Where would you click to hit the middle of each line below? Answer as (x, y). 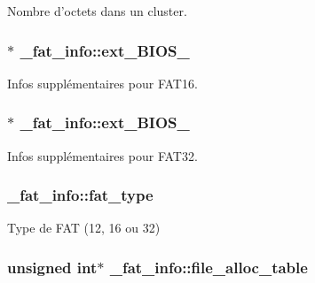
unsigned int (52, 267)
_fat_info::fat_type (80, 195)
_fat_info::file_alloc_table (209, 267)
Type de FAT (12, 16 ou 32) (84, 228)
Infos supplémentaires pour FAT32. (102, 155)
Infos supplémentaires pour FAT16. (102, 83)
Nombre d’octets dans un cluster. (97, 11)
